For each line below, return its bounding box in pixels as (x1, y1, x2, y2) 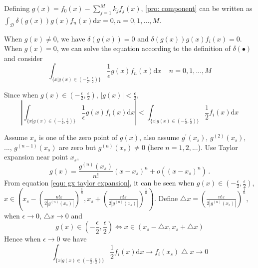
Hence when (4, 233, 41, 244)
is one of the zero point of (38, 132, 118, 142)
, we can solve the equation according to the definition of (56, 43, 231, 53)
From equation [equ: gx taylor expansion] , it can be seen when (4, 177, 195, 188)
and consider (4, 52, 43, 63)
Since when (4, 89, 38, 100)
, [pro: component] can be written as (141, 3, 253, 13)
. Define (154, 193, 178, 203)
